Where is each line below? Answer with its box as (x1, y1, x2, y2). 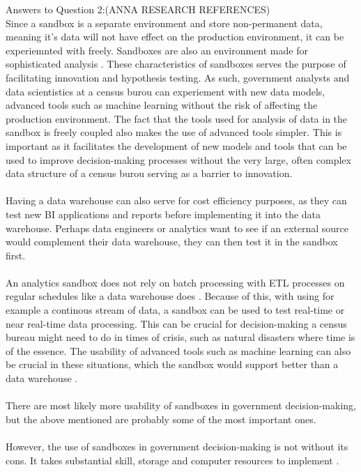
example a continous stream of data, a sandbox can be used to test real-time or (6, 303, 345, 317)
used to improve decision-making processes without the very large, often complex (6, 152, 351, 167)
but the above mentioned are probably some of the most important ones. (6, 411, 316, 426)
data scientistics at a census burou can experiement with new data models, (6, 84, 325, 98)
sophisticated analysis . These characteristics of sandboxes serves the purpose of (6, 56, 346, 71)
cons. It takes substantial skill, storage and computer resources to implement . (6, 452, 339, 467)
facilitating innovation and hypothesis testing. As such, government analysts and (6, 70, 350, 84)
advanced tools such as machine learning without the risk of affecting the (6, 98, 318, 112)
